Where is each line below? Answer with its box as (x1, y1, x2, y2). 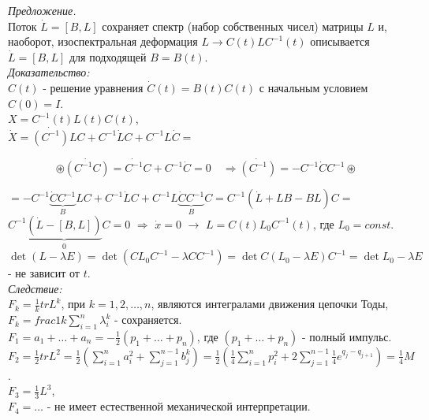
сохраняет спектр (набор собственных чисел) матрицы (102, 17, 364, 34)
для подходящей (69, 48, 147, 65)
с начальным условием (259, 79, 368, 95)
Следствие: (8, 280, 62, 296)
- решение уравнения (43, 79, 144, 95)
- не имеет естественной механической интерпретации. (47, 398, 311, 414)
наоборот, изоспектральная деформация (8, 33, 198, 50)
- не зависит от (8, 265, 80, 281)
